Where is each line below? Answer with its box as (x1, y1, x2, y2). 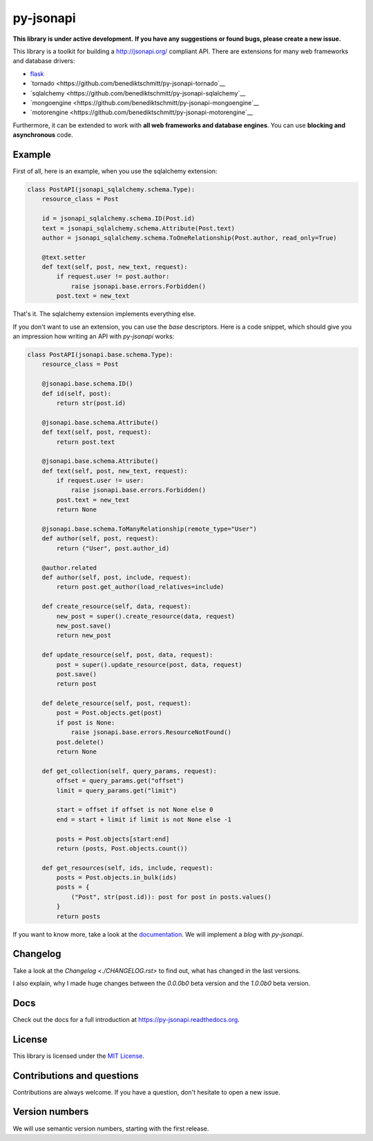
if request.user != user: (56, 477, 144, 484)
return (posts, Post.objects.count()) (56, 844, 188, 852)
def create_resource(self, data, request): (41, 603, 191, 610)
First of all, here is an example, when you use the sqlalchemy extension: (12, 167, 218, 175)
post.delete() (56, 738, 104, 746)
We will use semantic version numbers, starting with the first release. (12, 1124, 209, 1133)
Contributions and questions (12, 1070, 140, 1081)
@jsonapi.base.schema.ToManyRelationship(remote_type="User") (41, 525, 257, 533)
